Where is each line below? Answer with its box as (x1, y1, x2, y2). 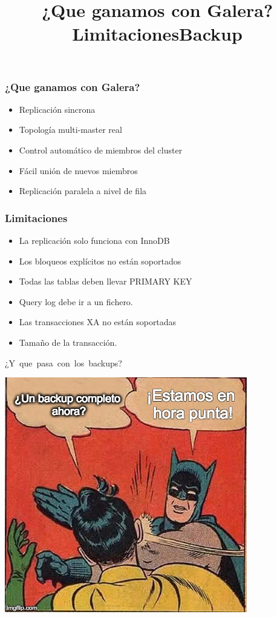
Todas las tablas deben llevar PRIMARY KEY (19, 275, 192, 288)
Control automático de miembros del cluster (19, 144, 183, 157)
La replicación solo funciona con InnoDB (19, 234, 170, 247)
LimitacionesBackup (72, 21, 243, 46)
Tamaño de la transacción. (19, 336, 117, 349)
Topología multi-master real (19, 123, 122, 136)
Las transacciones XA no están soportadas (19, 315, 177, 328)
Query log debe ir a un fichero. (19, 295, 133, 308)
